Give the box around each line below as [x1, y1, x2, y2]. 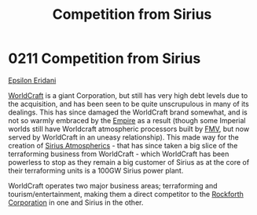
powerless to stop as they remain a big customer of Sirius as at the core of [8, 157, 250, 166]
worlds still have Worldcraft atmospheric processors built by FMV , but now [8, 124, 250, 133]
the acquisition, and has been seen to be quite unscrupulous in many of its [8, 99, 249, 108]
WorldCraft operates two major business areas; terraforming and [8, 180, 218, 190]
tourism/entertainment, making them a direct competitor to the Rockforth [8, 189, 244, 199]
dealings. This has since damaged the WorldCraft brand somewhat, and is [8, 107, 248, 117]
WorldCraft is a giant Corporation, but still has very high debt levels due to [8, 90, 248, 100]
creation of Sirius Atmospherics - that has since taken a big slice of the [8, 140, 238, 150]
